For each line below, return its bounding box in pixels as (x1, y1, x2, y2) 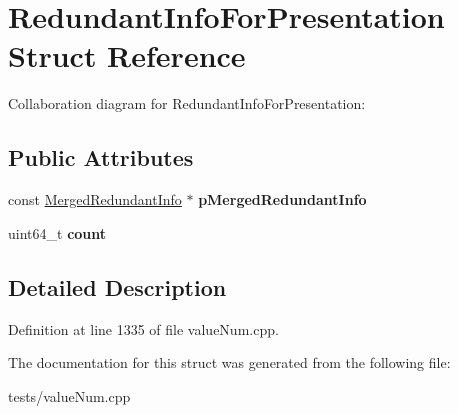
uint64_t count (8, 222, 107, 243)
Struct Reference (8, 35, 246, 76)
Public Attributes (8, 142, 194, 173)
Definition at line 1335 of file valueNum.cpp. (8, 318, 279, 339)
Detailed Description (8, 271, 227, 302)
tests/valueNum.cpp (8, 385, 131, 406)
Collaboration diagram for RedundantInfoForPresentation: (8, 93, 366, 114)
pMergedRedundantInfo (198, 189, 367, 210)
